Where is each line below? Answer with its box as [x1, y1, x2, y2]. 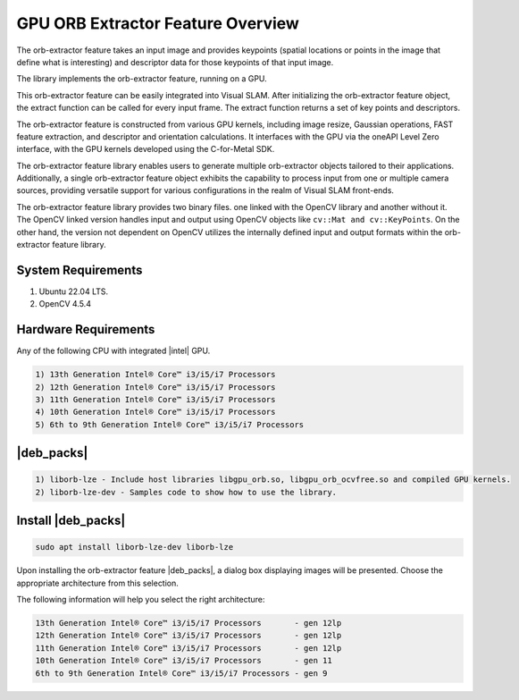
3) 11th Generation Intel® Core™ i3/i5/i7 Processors [35, 394, 276, 404]
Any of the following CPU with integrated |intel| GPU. [16, 345, 211, 357]
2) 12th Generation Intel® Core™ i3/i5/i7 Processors [35, 382, 276, 392]
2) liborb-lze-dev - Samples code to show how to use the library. [35, 487, 338, 497]
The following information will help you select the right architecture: [16, 595, 265, 605]
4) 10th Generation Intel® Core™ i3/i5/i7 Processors [35, 407, 276, 417]
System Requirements [16, 262, 143, 277]
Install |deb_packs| [16, 513, 126, 528]
